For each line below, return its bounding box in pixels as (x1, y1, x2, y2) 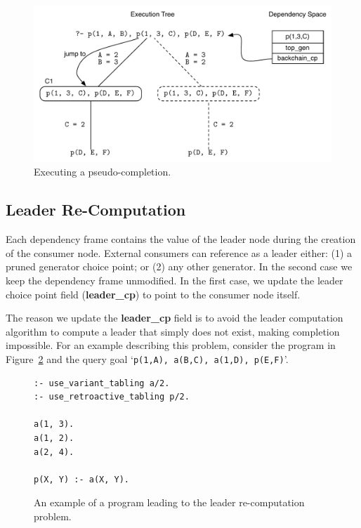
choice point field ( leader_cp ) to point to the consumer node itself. (6, 286, 301, 301)
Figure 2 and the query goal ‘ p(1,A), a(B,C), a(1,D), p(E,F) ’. (6, 351, 289, 366)
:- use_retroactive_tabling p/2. (34, 392, 190, 402)
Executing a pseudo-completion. (34, 164, 171, 179)
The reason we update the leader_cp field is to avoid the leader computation (6, 310, 343, 325)
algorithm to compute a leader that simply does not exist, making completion (6, 324, 340, 338)
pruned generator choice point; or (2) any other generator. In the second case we (6, 259, 353, 274)
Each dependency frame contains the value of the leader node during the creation (6, 232, 356, 246)
